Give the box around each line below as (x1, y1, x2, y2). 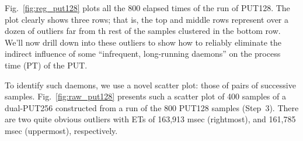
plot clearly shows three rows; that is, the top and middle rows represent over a (5, 13, 289, 25)
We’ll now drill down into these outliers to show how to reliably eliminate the (5, 36, 282, 48)
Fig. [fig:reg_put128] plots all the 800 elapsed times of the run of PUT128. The (5, 2, 290, 13)
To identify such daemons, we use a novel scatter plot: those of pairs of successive (5, 78, 296, 91)
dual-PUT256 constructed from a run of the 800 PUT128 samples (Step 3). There (5, 101, 299, 114)
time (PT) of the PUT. (5, 59, 88, 71)
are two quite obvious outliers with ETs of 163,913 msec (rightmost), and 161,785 (5, 113, 296, 125)
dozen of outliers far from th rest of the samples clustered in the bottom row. (5, 25, 281, 37)
